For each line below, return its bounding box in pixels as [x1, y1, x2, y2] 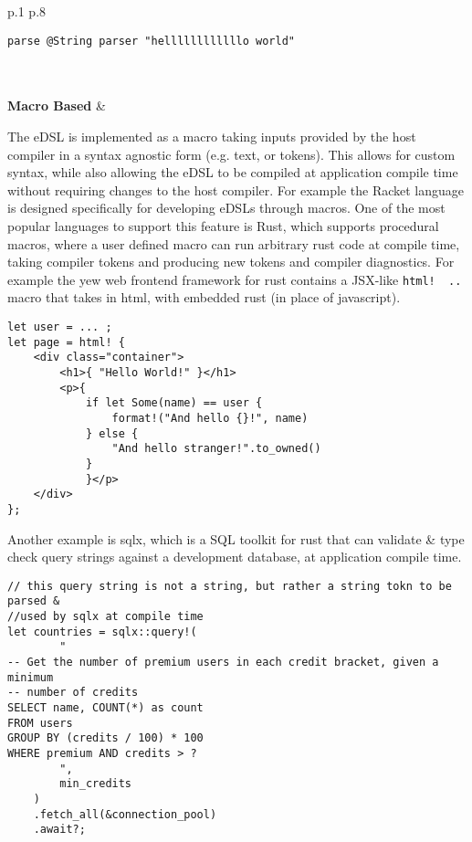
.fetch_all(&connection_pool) [33, 807, 217, 821]
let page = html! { [7, 335, 125, 349]
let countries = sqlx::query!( [7, 625, 197, 638]
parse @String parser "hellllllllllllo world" [7, 34, 295, 47]
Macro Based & [7, 96, 106, 115]
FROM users [7, 716, 73, 730]
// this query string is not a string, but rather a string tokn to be [7, 579, 452, 593]
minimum [7, 670, 54, 684]
